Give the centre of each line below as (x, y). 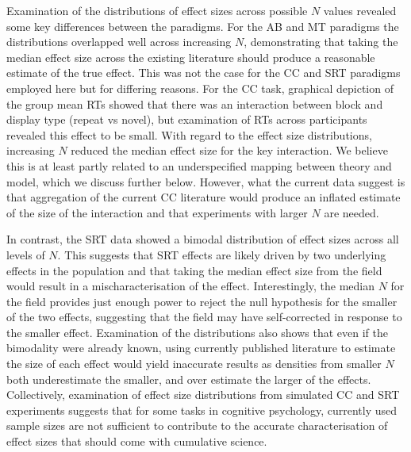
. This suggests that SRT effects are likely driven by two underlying (222, 254)
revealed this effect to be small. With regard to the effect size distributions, (189, 134)
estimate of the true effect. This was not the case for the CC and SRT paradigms (204, 73)
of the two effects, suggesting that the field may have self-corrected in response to (204, 317)
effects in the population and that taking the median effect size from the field (194, 270)
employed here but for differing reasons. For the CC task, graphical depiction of (200, 88)
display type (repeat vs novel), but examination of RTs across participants (187, 119)
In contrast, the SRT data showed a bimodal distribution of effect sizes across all (203, 239)
